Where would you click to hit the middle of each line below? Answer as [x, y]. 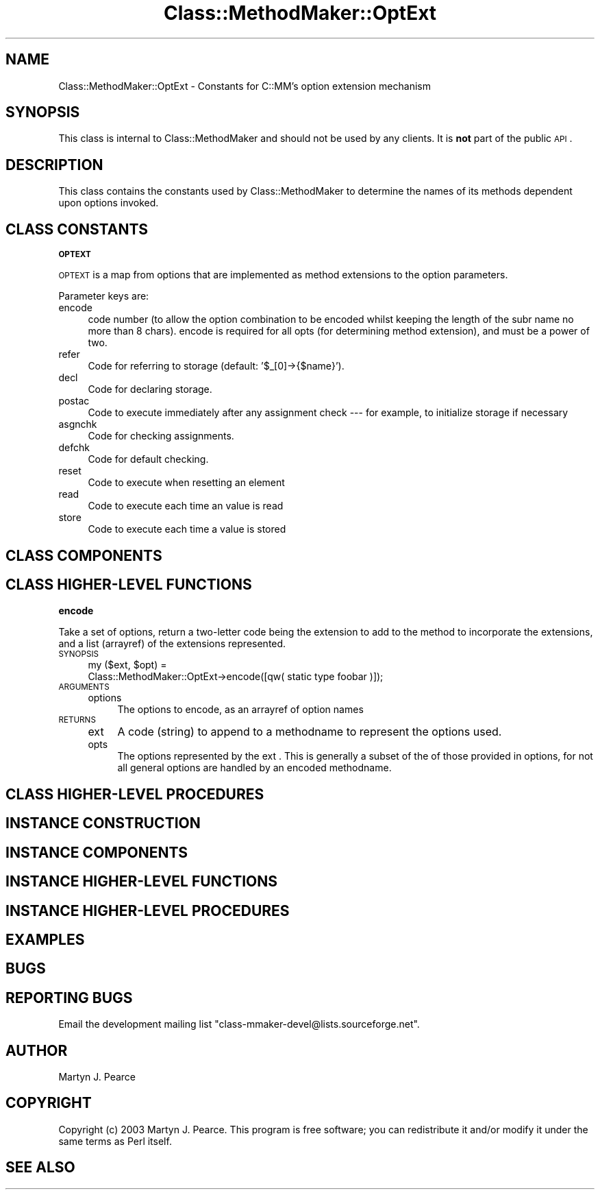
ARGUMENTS [84, 687]
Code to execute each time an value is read [186, 506]
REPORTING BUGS [69, 998]
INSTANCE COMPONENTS [97, 852]
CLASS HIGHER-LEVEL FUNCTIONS [129, 584]
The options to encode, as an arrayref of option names [240, 710]
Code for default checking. [148, 459]
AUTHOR [37, 1050]
